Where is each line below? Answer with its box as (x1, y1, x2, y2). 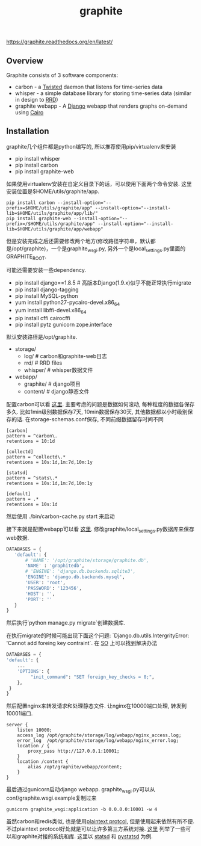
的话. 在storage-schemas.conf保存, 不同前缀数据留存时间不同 (11, 416, 164, 422)
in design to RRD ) (14, 96, 58, 103)
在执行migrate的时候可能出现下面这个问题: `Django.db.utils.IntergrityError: (6, 632, 190, 639)
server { (6, 722, 28, 728)
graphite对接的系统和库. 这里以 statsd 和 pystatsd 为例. (16, 833, 153, 840)
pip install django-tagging (14, 286, 79, 293)
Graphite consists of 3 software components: (6, 72, 119, 79)
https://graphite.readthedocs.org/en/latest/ (6, 38, 113, 46)
